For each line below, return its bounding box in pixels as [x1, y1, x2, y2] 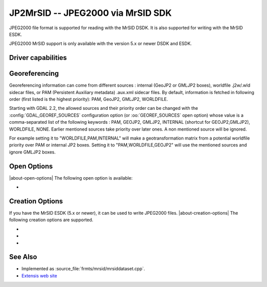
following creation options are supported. [9, 217, 93, 223]
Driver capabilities [9, 53, 67, 62]
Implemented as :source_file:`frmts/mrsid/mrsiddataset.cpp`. [21, 266, 145, 272]
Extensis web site [21, 273, 57, 279]
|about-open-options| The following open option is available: [9, 175, 133, 181]
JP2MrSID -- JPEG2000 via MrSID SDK [9, 7, 172, 18]
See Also [9, 253, 37, 261]
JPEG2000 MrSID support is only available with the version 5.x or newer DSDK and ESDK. [9, 41, 192, 47]
